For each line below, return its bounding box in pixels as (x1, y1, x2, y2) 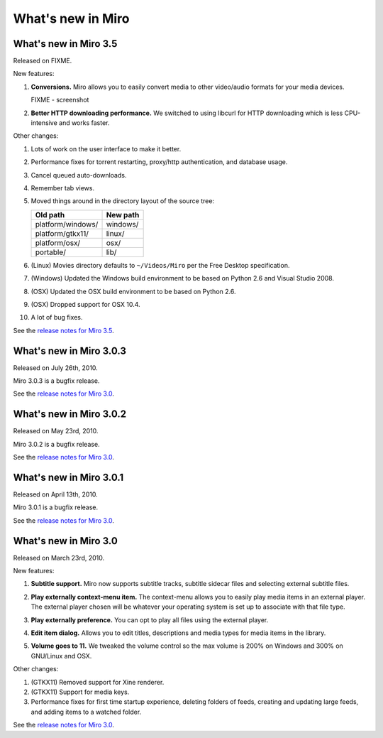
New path (106, 210, 140, 219)
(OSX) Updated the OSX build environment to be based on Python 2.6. (30, 287, 236, 295)
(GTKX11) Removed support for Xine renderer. (30, 678, 165, 686)
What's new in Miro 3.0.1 (13, 471, 124, 483)
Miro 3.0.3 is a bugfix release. (13, 376, 100, 385)
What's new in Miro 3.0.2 (13, 408, 127, 420)
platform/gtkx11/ (35, 228, 89, 238)
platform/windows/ (35, 219, 99, 229)
